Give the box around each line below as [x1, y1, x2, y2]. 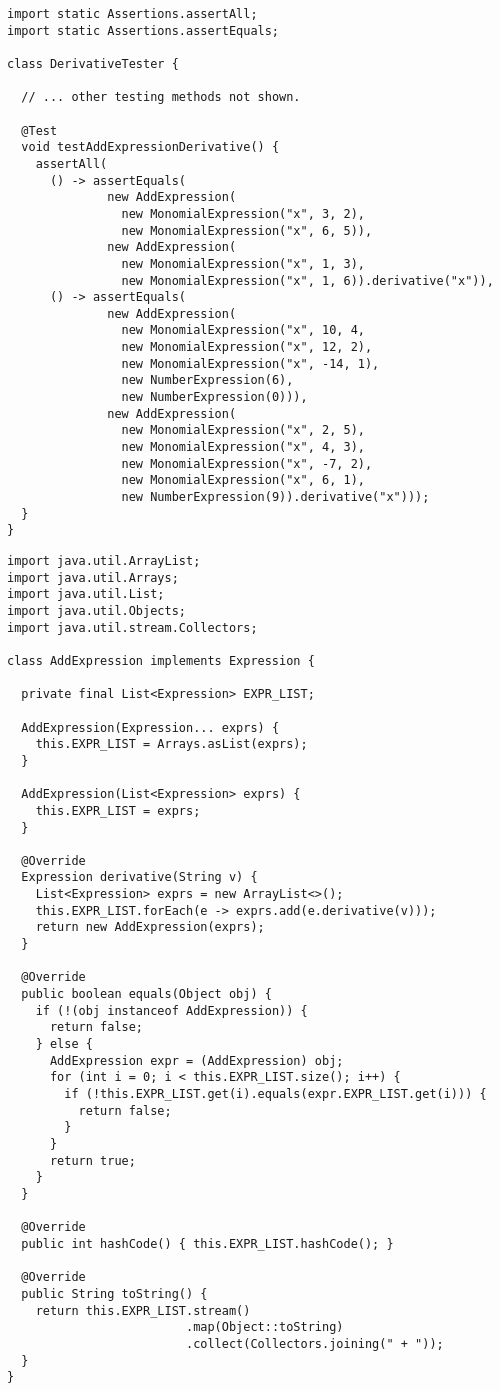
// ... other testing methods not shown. [21, 90, 301, 105]
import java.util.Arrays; [7, 570, 179, 585]
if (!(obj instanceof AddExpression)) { [35, 1003, 308, 1018]
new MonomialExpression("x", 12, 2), [121, 340, 373, 355]
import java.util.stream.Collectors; [7, 620, 258, 635]
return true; [49, 1153, 136, 1168]
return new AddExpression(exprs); [35, 920, 265, 935]
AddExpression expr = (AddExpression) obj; [49, 1053, 344, 1068]
